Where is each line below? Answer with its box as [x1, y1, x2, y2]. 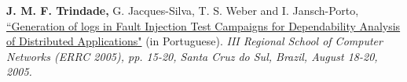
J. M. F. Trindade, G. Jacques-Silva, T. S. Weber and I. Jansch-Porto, [6, 2, 359, 18]
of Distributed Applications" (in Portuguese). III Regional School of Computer [6, 33, 383, 49]
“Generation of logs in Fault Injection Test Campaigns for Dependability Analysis [6, 17, 401, 34]
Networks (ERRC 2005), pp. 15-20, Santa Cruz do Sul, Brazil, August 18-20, [6, 48, 378, 64]
